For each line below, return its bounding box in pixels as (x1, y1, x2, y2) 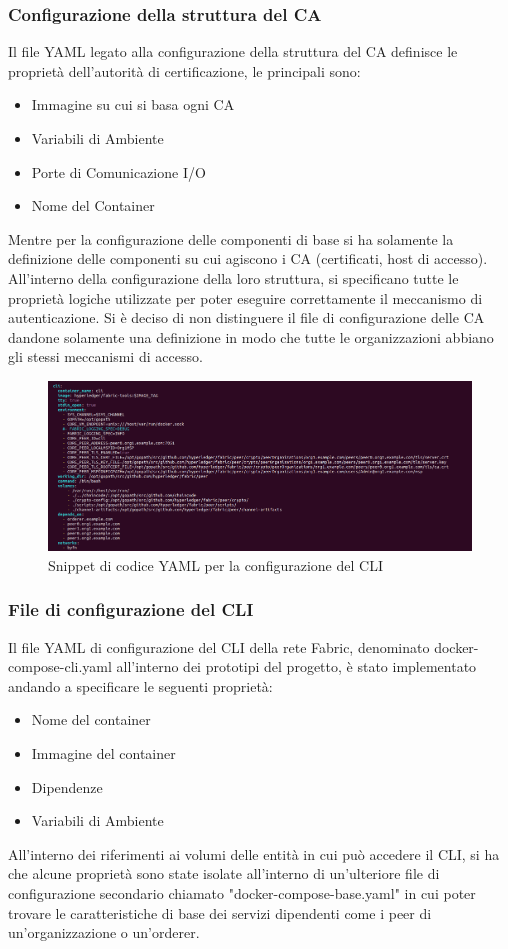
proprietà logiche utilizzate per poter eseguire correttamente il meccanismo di (8, 287, 483, 308)
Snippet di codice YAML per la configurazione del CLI (48, 554, 383, 575)
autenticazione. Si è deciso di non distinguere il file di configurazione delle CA (8, 307, 485, 328)
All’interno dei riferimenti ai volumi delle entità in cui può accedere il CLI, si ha (8, 843, 500, 864)
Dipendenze (31, 776, 103, 797)
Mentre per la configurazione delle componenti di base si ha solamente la (8, 228, 454, 249)
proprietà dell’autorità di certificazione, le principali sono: (8, 60, 361, 81)
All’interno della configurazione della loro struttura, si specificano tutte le (8, 267, 459, 288)
